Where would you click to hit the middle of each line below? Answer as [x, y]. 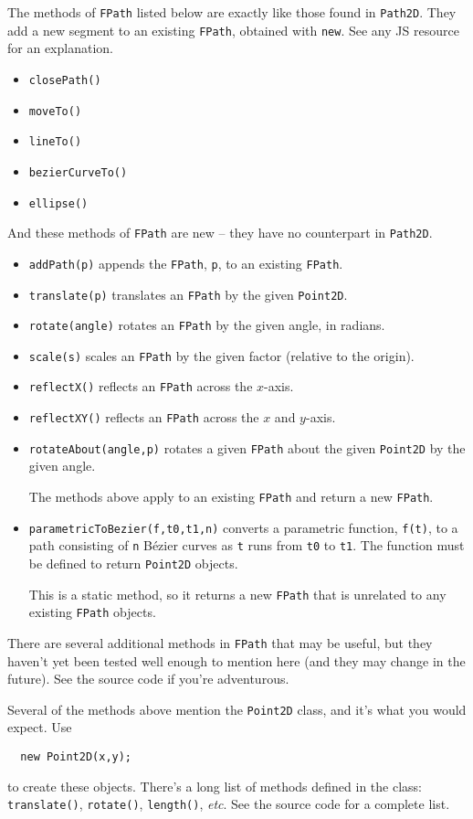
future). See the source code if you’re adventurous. [148, 679]
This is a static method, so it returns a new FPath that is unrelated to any [237, 594]
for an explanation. [60, 48]
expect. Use [40, 727]
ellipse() [58, 203]
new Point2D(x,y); [76, 757]
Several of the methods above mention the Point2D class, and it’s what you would [237, 709]
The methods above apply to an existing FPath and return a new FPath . [231, 497]
